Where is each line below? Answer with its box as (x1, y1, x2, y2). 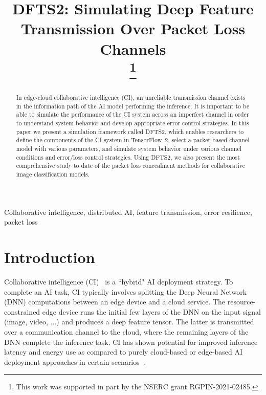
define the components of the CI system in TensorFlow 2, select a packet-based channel (16, 136, 250, 144)
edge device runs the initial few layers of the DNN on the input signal (42, 306, 261, 317)
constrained (4, 306, 40, 317)
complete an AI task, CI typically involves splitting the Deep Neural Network (4, 286, 247, 297)
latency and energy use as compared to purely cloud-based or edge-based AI (4, 346, 242, 357)
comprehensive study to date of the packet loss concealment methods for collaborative (16, 161, 246, 170)
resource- (227, 296, 256, 307)
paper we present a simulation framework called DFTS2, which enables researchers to (16, 127, 244, 136)
